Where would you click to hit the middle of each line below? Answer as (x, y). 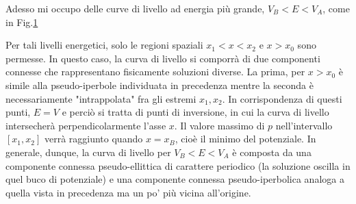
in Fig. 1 (22, 22)
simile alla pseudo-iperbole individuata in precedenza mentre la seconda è (160, 85)
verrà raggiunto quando (93, 139)
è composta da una (272, 152)
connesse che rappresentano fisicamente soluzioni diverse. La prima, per (155, 72)
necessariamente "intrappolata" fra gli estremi (101, 98)
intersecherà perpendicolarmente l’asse (86, 125)
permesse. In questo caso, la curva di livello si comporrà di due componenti (163, 58)
